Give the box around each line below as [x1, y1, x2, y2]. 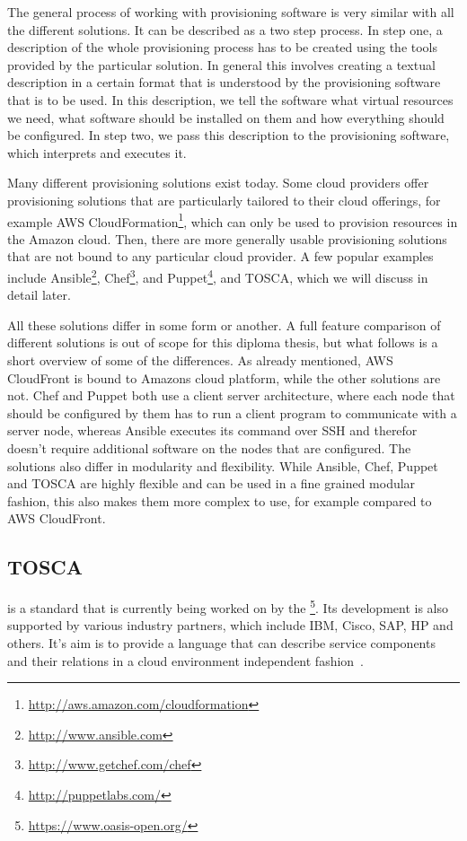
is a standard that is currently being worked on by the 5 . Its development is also [7, 596, 449, 617]
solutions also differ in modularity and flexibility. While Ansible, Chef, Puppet [7, 456, 438, 475]
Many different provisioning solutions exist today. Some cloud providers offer [7, 173, 429, 192]
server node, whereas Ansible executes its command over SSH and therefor [7, 421, 418, 440]
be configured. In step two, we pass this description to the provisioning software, [7, 126, 450, 145]
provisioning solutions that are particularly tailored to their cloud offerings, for [7, 190, 441, 209]
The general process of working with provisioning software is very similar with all [7, 3, 454, 21]
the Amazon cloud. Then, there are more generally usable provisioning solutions [7, 229, 447, 248]
